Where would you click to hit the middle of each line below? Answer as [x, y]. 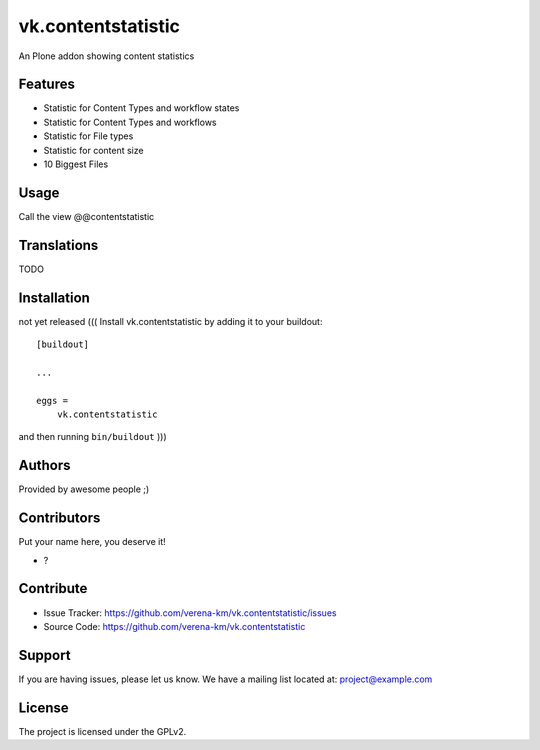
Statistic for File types [88, 136]
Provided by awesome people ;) [84, 489]
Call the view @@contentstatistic [86, 216]
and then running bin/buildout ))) [92, 437]
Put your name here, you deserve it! [92, 542]
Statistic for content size [93, 150]
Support [44, 655]
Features [46, 84]
